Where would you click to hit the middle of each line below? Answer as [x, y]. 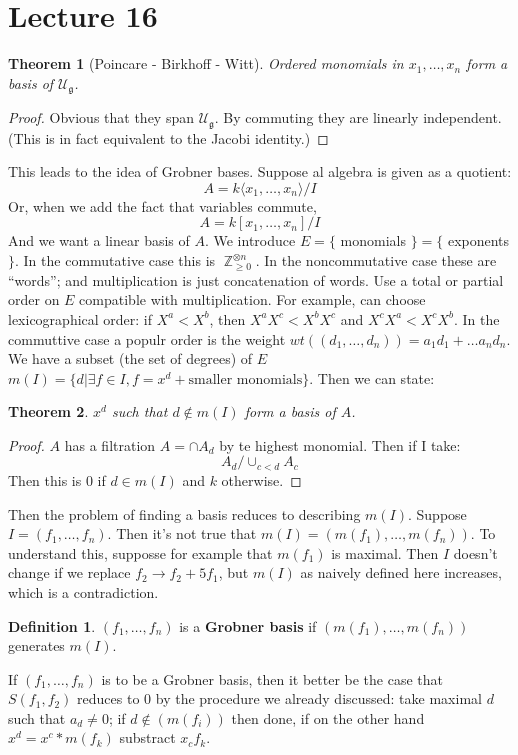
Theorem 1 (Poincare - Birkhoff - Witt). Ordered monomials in [206, 63]
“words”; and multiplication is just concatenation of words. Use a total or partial [256, 279]
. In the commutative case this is [115, 260]
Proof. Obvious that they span [101, 117]
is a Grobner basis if [248, 625]
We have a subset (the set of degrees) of [130, 358]
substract [147, 737]
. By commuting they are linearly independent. [358, 117]
